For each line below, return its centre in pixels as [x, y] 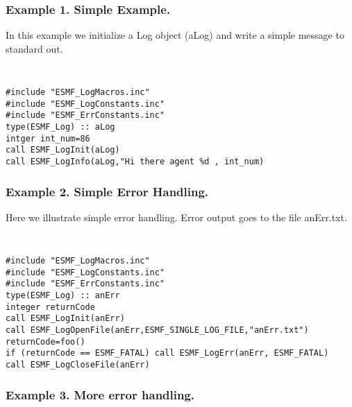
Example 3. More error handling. [100, 394]
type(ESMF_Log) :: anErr [63, 296]
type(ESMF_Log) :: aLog [60, 127]
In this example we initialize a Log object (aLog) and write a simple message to [175, 35]
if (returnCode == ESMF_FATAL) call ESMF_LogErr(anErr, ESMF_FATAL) [167, 353]
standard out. [34, 48]
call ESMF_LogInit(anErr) [65, 319]
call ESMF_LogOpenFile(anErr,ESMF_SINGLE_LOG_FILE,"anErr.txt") [157, 330]
